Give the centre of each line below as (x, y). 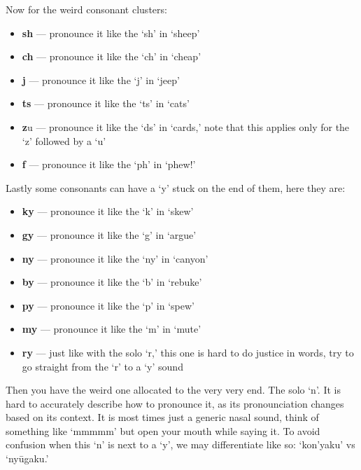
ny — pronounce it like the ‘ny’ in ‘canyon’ (115, 258)
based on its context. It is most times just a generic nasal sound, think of (162, 417)
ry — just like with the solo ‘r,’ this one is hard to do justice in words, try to (188, 352)
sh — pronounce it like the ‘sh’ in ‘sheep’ (111, 33)
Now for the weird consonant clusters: (86, 9)
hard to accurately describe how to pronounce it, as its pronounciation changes (175, 403)
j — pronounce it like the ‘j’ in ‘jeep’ (101, 80)
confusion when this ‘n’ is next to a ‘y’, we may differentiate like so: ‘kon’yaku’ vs (180, 444)
